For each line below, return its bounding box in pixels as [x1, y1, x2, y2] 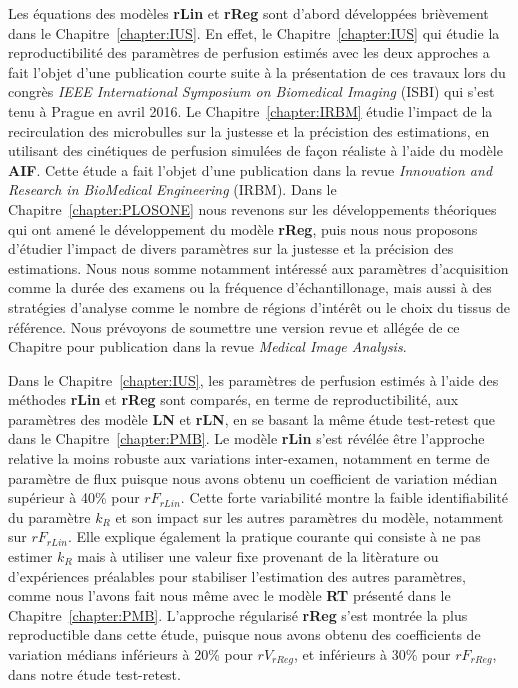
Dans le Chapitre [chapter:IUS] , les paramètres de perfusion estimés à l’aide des [8, 369, 499, 390]
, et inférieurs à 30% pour [294, 644, 451, 664]
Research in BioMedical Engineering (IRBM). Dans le [8, 179, 337, 200]
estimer [8, 546, 53, 567]
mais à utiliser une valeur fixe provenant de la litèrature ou [77, 546, 439, 567]
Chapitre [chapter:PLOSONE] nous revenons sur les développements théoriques [8, 198, 497, 219]
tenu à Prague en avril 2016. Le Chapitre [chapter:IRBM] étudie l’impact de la [8, 100, 493, 121]
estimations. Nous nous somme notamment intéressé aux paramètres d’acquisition [8, 257, 509, 278]
